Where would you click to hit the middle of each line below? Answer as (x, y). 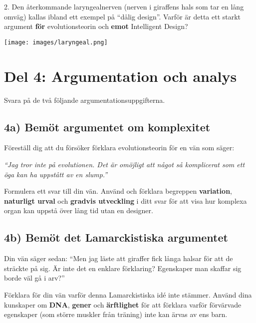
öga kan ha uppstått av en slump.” (56, 174)
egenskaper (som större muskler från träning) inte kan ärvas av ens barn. (116, 314)
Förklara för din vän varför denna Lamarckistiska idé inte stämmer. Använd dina (128, 294)
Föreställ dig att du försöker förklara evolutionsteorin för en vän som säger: (119, 148)
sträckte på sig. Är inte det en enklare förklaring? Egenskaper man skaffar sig (123, 268)
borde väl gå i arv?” (34, 278)
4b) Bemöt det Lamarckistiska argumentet (116, 237)
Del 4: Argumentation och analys (121, 76)
